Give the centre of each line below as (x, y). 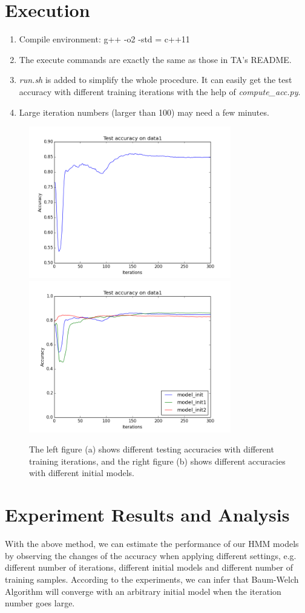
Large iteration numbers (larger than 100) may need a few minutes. (144, 112)
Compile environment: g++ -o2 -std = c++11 (104, 39)
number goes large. (40, 603)
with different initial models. (82, 473)
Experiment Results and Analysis (147, 515)
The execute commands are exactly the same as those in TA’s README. (155, 59)
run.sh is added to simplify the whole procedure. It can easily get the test (156, 80)
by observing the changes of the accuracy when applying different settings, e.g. (151, 555)
